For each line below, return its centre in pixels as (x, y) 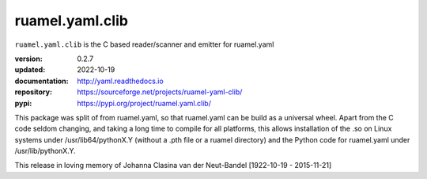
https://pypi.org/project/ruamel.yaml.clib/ (144, 103)
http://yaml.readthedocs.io (120, 81)
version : (28, 59)
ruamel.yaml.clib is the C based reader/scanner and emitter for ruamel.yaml (144, 44)
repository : (34, 92)
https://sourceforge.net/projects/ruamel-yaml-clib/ (160, 92)
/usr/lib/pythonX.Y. (45, 151)
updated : (30, 70)
